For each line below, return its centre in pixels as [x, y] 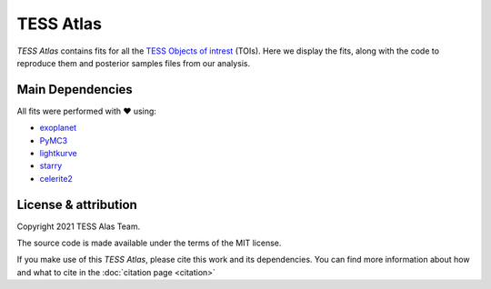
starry [51, 166]
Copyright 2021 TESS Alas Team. [79, 226]
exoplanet [58, 128]
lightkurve [58, 154]
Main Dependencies [75, 90]
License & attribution [77, 204]
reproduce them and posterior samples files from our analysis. [134, 63]
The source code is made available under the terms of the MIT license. [149, 243]
